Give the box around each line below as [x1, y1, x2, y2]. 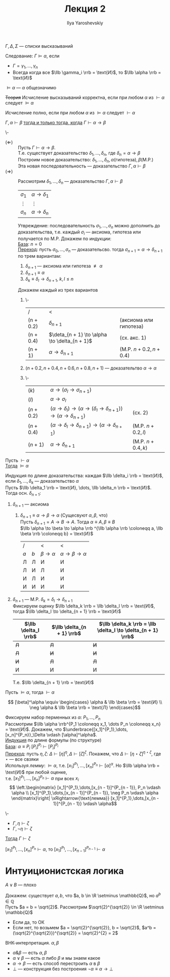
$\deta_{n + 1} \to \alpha [49, 331, 107, 338]
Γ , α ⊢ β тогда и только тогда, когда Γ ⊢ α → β [5, 119, 106, 125]
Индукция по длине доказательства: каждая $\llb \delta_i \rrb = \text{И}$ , [5, 473, 163, 479]
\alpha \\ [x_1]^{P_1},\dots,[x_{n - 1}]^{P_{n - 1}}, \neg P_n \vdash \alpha [11, 790, 159, 796]
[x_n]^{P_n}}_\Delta [5, 731, 46, 737]
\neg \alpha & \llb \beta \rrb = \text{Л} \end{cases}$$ [29, 704, 141, 711]
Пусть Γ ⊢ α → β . [18, 144, 56, 150]
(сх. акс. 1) [119, 334, 147, 342]
